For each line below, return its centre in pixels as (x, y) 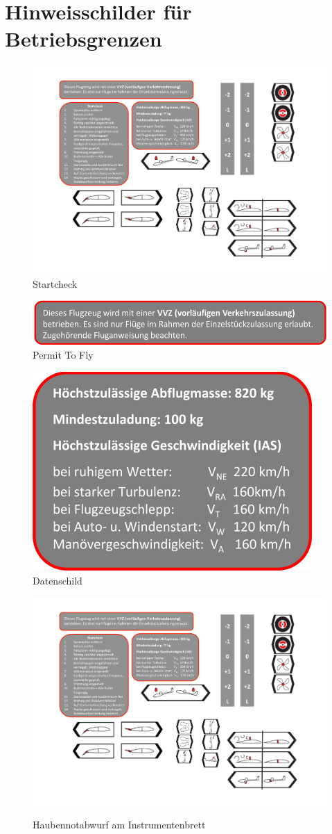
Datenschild (58, 580)
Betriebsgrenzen (84, 39)
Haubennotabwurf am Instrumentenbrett (119, 825)
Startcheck (55, 283)
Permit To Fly (63, 355)
